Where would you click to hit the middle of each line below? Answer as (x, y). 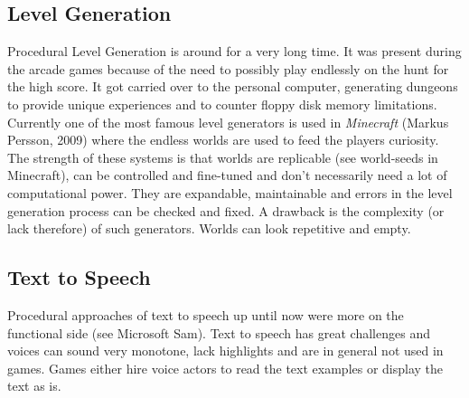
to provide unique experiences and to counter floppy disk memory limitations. (222, 104)
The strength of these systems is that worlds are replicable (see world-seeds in (223, 157)
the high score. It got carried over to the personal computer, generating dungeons (233, 86)
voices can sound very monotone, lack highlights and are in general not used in (225, 351)
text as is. (34, 386)
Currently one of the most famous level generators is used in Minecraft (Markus (228, 122)
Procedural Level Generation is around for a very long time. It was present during (234, 51)
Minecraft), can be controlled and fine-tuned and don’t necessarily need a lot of (227, 175)
